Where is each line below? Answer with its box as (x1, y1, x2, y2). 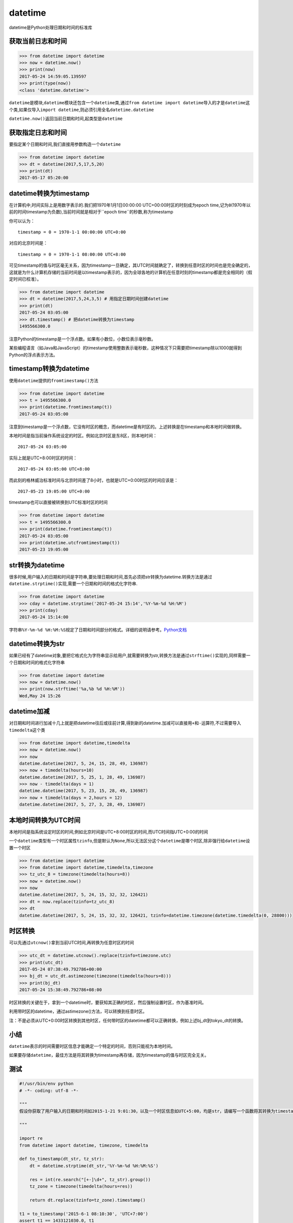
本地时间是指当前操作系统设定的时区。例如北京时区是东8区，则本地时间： (9, 433, 157, 439)
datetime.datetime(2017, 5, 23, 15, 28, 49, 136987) (19, 788, 148, 793)
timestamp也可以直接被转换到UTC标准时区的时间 (9, 499, 108, 505)
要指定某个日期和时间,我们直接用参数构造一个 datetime (9, 141, 121, 147)
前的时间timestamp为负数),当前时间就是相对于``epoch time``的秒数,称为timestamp (9, 209, 173, 215)
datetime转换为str (9, 640, 65, 648)
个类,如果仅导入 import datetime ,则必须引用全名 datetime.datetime (9, 107, 154, 113)
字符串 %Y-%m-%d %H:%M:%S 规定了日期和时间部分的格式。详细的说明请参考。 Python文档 (9, 627, 187, 633)
